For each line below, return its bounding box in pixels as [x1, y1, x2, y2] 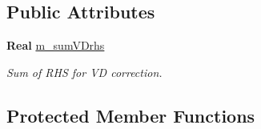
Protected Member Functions [6, 103, 255, 127]
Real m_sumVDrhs [6, 37, 105, 54]
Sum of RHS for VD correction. [6, 63, 163, 80]
